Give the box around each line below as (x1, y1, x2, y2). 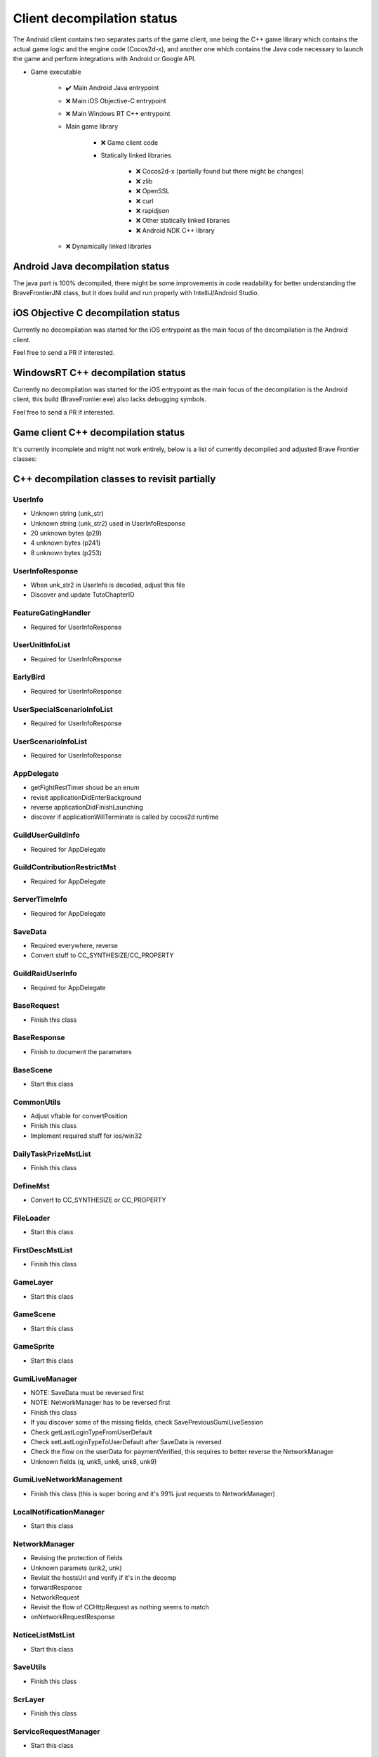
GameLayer (13, 1278, 53, 1288)
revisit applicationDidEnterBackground (30, 793, 142, 801)
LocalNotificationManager (13, 1507, 105, 1517)
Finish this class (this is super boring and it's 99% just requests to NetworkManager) (30, 1489, 275, 1498)
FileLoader (13, 1213, 51, 1223)
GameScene (13, 1309, 56, 1319)
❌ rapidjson (135, 207, 170, 215)
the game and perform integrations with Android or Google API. (13, 55, 197, 63)
